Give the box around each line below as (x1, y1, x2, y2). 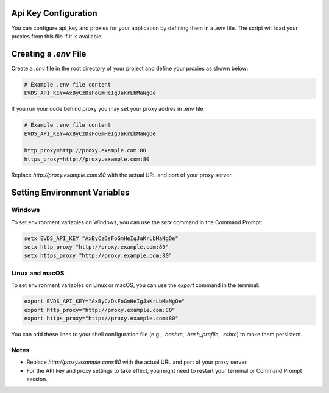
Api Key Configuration (11, 8, 97, 18)
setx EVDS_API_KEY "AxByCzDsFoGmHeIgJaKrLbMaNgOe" (24, 235, 179, 242)
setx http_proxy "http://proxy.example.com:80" (24, 244, 169, 250)
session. (26, 375, 48, 383)
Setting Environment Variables (11, 187, 130, 197)
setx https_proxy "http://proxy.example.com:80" (24, 252, 172, 259)
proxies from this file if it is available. (11, 32, 103, 40)
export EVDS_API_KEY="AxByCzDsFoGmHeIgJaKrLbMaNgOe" (24, 298, 185, 305)
